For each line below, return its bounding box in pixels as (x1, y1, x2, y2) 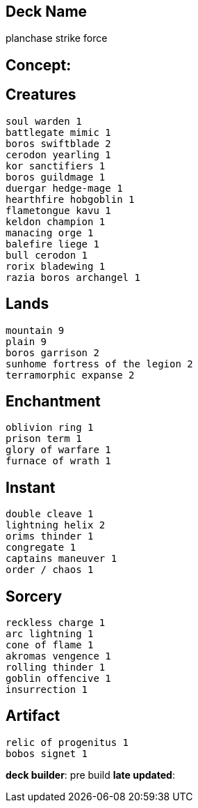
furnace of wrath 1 (6, 455, 111, 467)
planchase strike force (6, 32, 108, 45)
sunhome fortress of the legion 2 (6, 358, 193, 369)
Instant (6, 478, 56, 496)
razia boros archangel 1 (6, 271, 140, 283)
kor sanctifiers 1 (6, 160, 106, 171)
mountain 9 (6, 324, 65, 336)
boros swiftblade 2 (6, 137, 111, 149)
